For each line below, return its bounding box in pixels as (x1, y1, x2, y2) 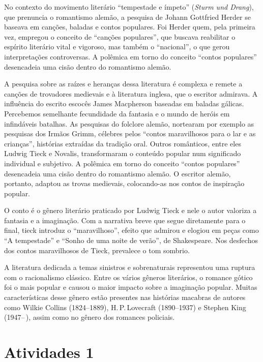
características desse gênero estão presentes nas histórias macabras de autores (4, 292, 246, 303)
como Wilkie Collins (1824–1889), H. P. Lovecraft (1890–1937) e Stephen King (4, 301, 246, 312)
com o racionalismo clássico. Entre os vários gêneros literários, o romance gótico (4, 271, 253, 282)
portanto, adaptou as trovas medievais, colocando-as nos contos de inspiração (4, 178, 245, 189)
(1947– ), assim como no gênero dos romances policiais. (4, 312, 175, 322)
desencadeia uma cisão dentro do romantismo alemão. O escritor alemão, (4, 168, 231, 178)
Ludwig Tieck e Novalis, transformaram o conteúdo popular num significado (4, 148, 241, 159)
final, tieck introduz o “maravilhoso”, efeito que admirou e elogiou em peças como (4, 225, 259, 235)
